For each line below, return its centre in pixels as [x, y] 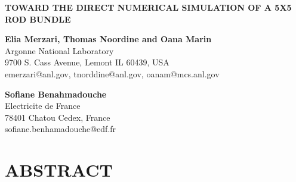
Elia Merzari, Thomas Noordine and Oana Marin [108, 39]
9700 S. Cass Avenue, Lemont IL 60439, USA [87, 62]
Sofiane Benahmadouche [56, 94]
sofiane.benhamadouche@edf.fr [61, 129]
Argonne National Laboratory [59, 50]
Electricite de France [43, 106]
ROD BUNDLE [38, 19]
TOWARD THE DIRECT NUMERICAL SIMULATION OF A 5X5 [148, 7]
